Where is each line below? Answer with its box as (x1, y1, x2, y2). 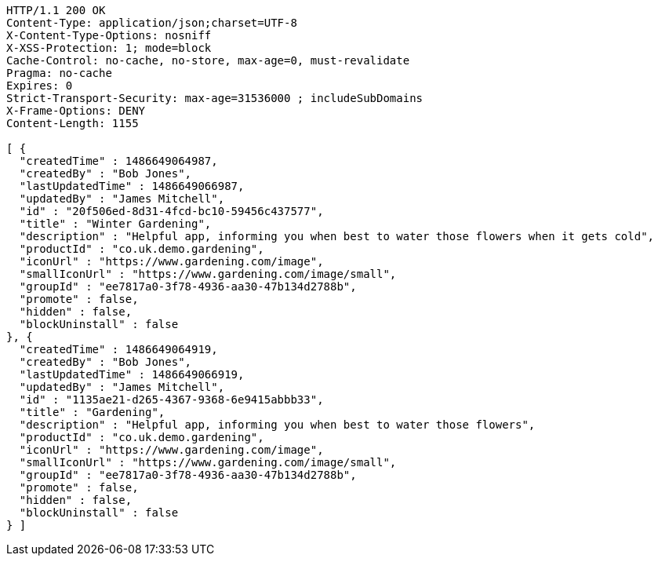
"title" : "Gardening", (19, 406, 165, 418)
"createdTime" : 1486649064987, (19, 155, 218, 167)
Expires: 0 (6, 79, 73, 92)
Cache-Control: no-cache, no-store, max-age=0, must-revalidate (6, 54, 410, 67)
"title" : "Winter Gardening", (19, 217, 212, 230)
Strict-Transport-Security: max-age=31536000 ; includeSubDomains (6, 92, 424, 104)
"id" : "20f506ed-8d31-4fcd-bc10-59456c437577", (19, 205, 324, 217)
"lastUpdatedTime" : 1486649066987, (19, 180, 245, 192)
